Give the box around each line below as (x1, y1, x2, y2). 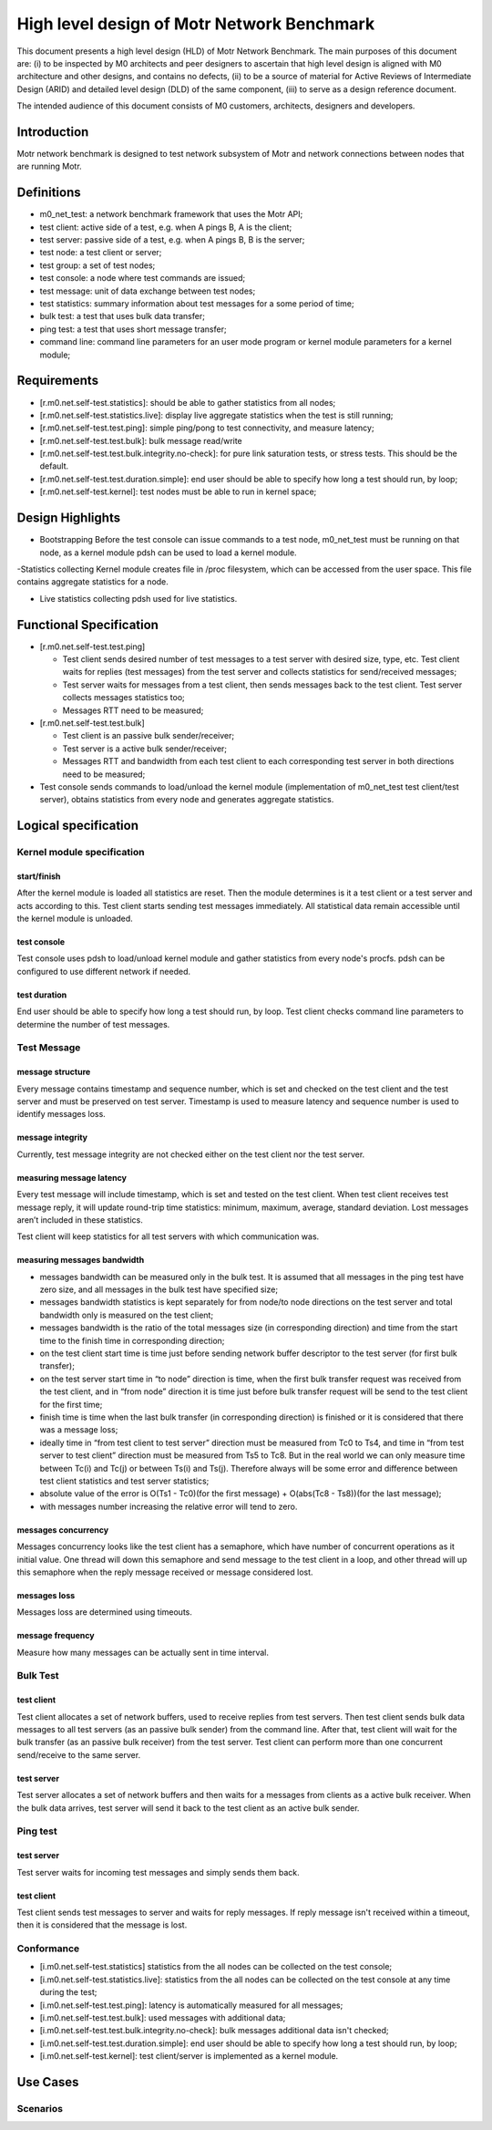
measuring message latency (16, 1172, 128, 1183)
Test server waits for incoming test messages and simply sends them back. (16, 1866, 300, 1877)
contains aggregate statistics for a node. (16, 576, 169, 587)
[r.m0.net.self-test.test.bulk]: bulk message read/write (39, 435, 243, 446)
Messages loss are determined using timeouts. (16, 1607, 193, 1618)
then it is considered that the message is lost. (16, 1919, 188, 1930)
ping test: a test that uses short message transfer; (39, 324, 227, 335)
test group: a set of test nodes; (39, 260, 156, 271)
